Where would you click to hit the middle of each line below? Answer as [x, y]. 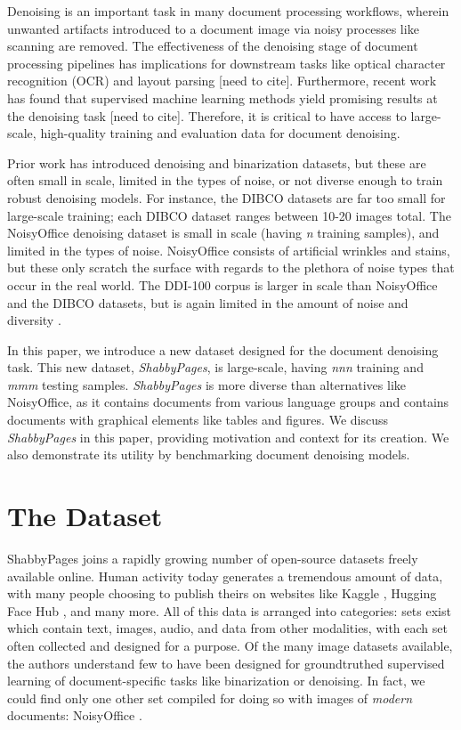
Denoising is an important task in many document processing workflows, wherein [228, 11]
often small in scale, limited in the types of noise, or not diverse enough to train [225, 180]
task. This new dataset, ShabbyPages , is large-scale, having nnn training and [215, 367]
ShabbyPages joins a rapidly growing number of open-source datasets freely [213, 558]
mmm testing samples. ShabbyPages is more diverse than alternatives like [207, 384]
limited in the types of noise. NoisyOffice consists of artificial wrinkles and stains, [229, 250]
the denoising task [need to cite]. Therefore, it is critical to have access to [207, 115]
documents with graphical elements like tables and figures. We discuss [198, 420]
